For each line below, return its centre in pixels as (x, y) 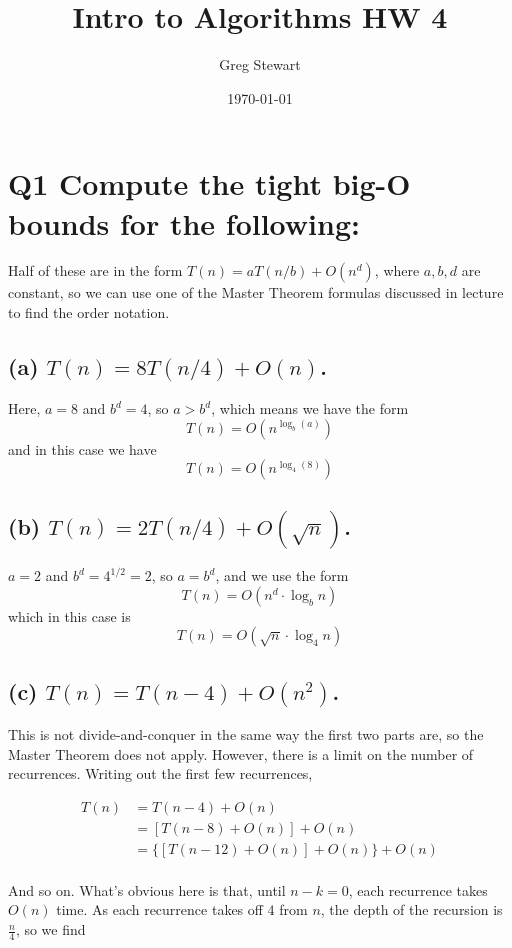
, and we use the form (282, 575)
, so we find (50, 929)
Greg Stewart (260, 64)
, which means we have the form (310, 408)
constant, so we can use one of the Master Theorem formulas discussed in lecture (256, 292)
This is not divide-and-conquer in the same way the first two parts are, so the (246, 733)
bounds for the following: (184, 222)
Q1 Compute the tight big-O (209, 183)
